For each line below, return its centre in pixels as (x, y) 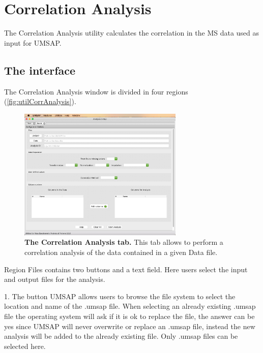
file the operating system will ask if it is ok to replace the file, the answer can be (129, 316)
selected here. (25, 346)
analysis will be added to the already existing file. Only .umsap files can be (121, 336)
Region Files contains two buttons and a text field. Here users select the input (126, 269)
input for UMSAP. (33, 42)
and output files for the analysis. (55, 279)
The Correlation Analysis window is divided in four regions (96, 91)
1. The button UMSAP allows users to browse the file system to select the (120, 296)
